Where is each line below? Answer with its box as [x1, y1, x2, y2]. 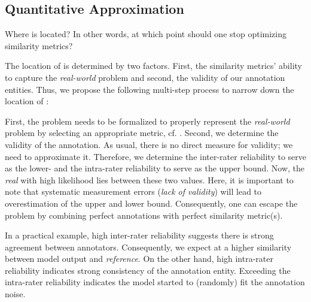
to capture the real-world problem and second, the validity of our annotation [5, 71, 285, 83]
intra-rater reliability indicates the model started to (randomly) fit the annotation [5, 276, 305, 288]
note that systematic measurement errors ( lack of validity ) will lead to [5, 185, 262, 198]
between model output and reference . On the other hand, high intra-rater [5, 252, 273, 265]
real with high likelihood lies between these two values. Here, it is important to [5, 173, 294, 186]
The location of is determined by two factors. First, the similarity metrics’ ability [5, 59, 302, 72]
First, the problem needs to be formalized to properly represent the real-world [5, 114, 290, 127]
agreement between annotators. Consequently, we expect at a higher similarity [5, 240, 292, 253]
